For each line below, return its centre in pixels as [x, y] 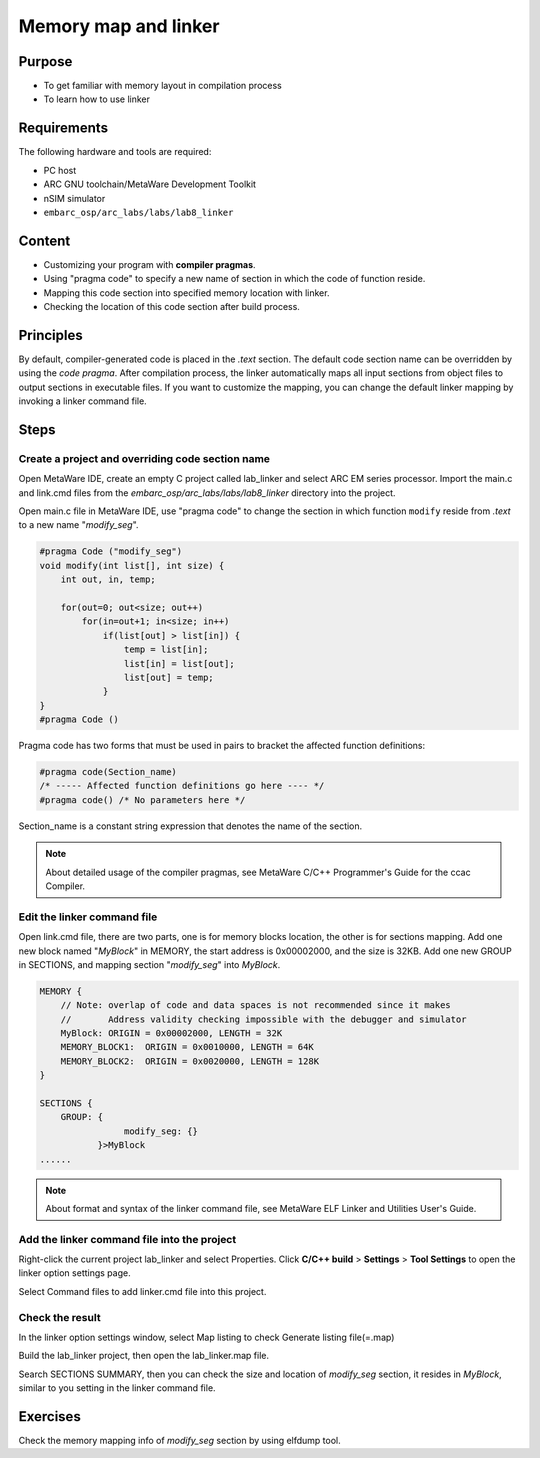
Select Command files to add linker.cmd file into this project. [142, 1291]
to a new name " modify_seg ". [78, 525]
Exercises [50, 1416]
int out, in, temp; [108, 579]
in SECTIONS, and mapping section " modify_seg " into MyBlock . [149, 964]
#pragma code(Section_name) [108, 772]
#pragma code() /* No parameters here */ [142, 799]
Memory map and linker [119, 26]
